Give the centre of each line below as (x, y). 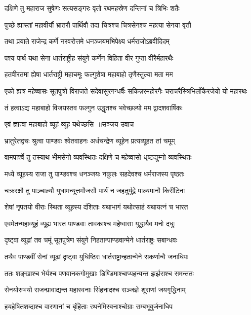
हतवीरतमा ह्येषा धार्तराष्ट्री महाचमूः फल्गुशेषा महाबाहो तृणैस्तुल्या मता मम (89, 74)
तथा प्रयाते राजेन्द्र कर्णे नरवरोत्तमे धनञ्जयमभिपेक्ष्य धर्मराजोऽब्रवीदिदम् (87, 41)
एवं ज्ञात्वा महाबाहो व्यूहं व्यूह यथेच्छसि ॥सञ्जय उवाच (69, 124)
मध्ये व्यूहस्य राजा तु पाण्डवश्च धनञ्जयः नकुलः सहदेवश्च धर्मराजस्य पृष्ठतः (94, 173)
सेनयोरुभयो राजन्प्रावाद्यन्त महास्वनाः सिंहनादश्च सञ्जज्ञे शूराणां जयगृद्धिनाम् (95, 290)
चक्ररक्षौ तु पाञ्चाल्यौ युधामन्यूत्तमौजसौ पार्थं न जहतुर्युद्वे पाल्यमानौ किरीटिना (95, 190)
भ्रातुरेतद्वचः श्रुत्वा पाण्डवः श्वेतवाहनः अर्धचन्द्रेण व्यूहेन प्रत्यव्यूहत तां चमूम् (90, 140)
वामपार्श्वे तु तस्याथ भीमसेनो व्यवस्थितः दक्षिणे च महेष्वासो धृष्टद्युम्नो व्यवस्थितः (98, 157)
